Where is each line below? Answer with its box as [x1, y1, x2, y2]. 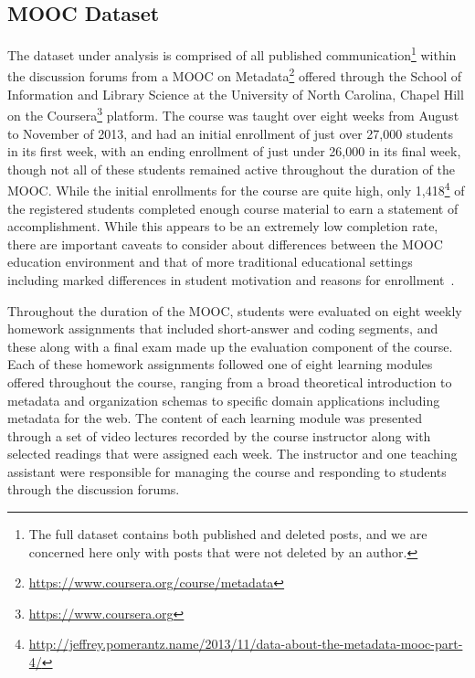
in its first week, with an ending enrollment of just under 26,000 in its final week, [7, 142, 461, 161]
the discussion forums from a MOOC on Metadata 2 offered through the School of [7, 64, 462, 86]
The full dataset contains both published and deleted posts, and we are [28, 524, 427, 544]
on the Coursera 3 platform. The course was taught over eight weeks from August [7, 103, 459, 124]
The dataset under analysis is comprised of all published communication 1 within [7, 43, 457, 64]
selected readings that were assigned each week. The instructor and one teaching [7, 444, 458, 463]
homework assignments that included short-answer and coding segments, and [7, 319, 438, 338]
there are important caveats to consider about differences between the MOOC [7, 234, 443, 253]
